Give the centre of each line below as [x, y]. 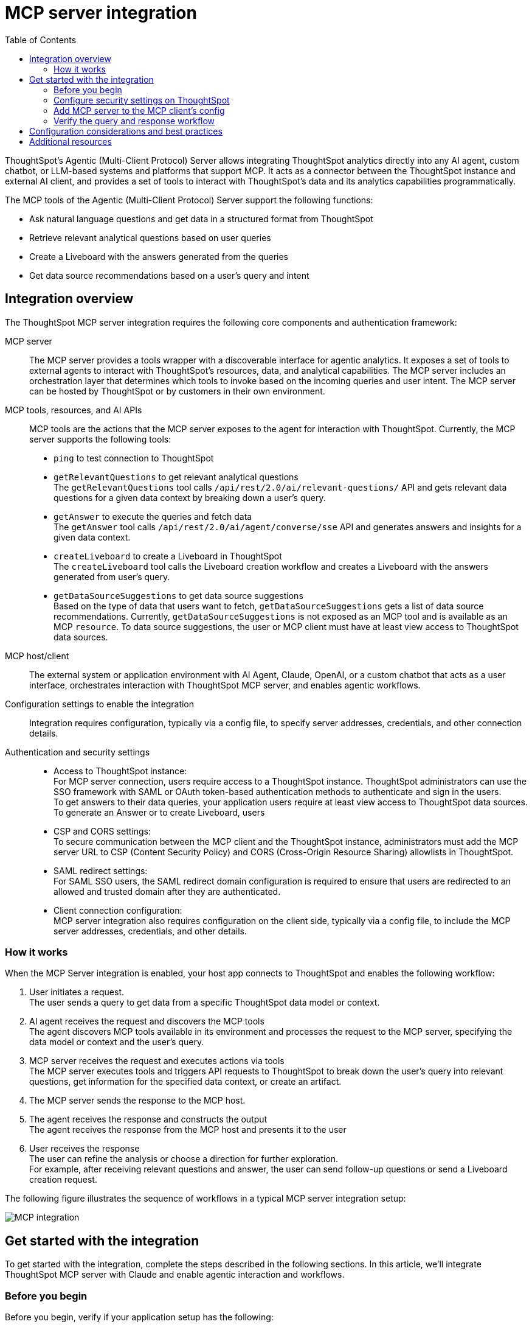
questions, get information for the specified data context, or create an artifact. [185, 1082]
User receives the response [85, 1149]
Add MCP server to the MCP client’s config [139, 110]
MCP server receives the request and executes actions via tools [157, 1061]
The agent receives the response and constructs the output [148, 1119]
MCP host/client [37, 656]
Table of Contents [41, 40]
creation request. [63, 1180]
